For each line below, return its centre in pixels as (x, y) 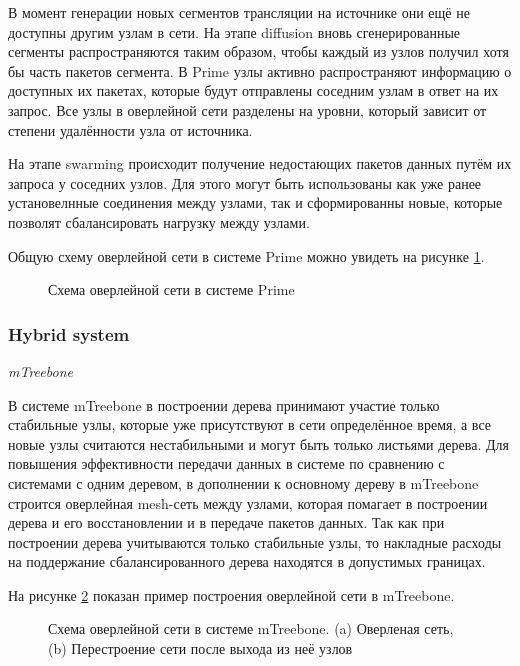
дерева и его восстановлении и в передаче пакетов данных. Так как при (226, 522)
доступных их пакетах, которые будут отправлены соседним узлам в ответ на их (253, 90)
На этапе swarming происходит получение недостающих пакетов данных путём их (260, 163)
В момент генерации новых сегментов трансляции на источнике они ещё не (239, 12)
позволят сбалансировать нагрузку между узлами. (159, 221)
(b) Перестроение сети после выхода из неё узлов (200, 648)
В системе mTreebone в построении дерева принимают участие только (224, 404)
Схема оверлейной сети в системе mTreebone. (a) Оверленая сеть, (251, 628)
